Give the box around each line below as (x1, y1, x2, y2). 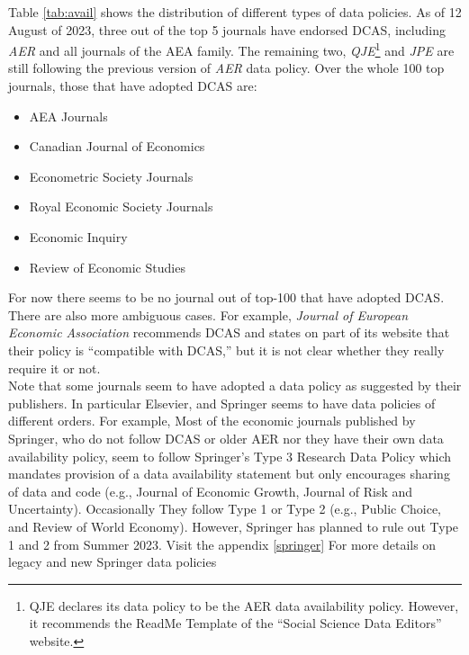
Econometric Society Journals (29, 166, 194, 185)
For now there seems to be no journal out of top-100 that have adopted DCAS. (8, 288, 445, 307)
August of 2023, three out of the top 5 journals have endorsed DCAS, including (8, 20, 446, 39)
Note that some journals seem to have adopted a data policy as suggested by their (8, 376, 462, 395)
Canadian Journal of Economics (29, 137, 205, 156)
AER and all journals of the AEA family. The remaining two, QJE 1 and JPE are (8, 39, 455, 59)
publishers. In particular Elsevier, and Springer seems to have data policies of (8, 393, 436, 412)
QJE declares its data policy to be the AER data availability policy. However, (29, 596, 459, 615)
